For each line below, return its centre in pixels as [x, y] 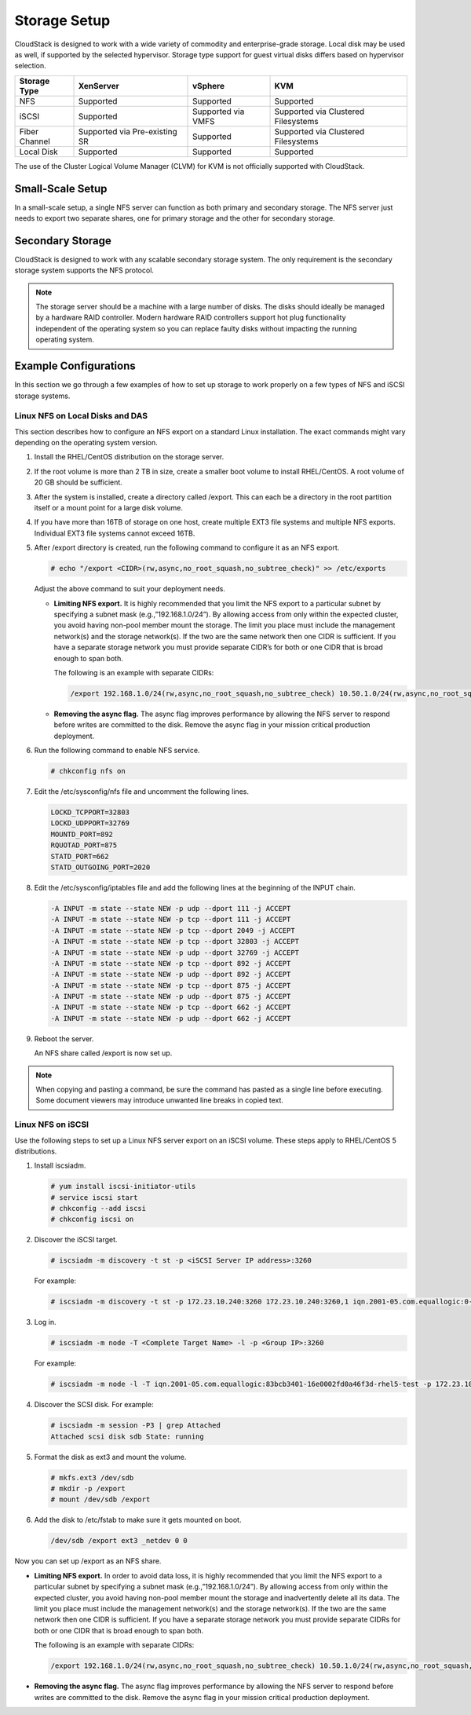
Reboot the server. [64, 1039]
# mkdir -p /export [88, 1489]
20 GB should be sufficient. [78, 482]
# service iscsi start [94, 1197]
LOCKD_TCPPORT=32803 [90, 812]
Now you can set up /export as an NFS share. [88, 1561]
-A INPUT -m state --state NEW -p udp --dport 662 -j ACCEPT [171, 1018]
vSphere [209, 86]
